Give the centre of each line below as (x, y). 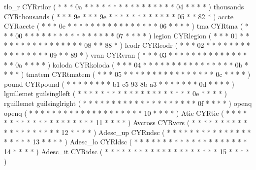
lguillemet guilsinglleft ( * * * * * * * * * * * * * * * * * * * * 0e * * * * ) (116, 93)
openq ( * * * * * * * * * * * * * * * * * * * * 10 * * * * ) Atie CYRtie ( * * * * (126, 113)
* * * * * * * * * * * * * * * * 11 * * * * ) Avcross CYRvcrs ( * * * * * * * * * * (126, 122)
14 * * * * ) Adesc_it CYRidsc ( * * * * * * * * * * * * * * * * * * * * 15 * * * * (127, 151)
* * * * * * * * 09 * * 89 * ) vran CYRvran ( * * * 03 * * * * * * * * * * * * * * (126, 54)
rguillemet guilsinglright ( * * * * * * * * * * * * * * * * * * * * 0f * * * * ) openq (128, 103)
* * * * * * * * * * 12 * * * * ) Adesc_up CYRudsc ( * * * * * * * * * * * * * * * (128, 132)
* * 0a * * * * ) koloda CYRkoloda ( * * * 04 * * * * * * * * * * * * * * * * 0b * (126, 64)
